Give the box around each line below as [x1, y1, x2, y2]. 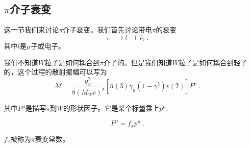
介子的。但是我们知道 [103, 57, 173, 67]
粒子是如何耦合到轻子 [178, 57, 248, 67]
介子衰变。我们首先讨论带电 [62, 24, 152, 35]
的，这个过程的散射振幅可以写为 [4, 67, 107, 77]
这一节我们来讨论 [4, 24, 59, 35]
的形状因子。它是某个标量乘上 [63, 103, 159, 113]
